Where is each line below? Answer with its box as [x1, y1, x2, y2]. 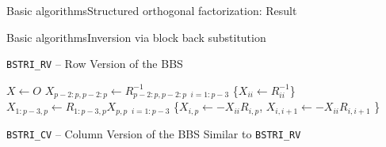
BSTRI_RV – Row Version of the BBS [6, 55, 183, 72]
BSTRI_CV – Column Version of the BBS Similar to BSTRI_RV [6, 125, 301, 141]
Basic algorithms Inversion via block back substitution [6, 28, 266, 45]
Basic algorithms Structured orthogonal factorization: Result [6, 2, 297, 18]
